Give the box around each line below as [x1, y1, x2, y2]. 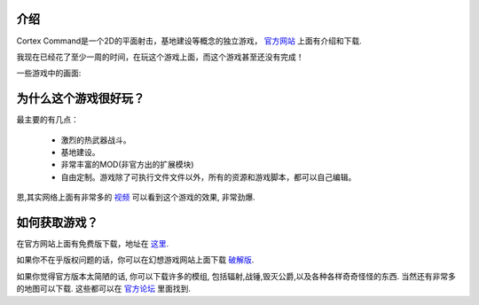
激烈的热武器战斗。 [60, 134, 131, 145]
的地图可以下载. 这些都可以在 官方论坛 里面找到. [16, 284, 191, 294]
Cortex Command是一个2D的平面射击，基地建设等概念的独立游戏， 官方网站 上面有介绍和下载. [16, 35, 363, 46]
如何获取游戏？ [16, 215, 98, 230]
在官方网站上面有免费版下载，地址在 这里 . [16, 239, 169, 249]
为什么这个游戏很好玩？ [16, 91, 145, 106]
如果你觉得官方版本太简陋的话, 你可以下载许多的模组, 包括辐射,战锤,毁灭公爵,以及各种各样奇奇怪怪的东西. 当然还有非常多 [16, 270, 457, 281]
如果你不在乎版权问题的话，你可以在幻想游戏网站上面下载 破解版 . [16, 254, 255, 265]
